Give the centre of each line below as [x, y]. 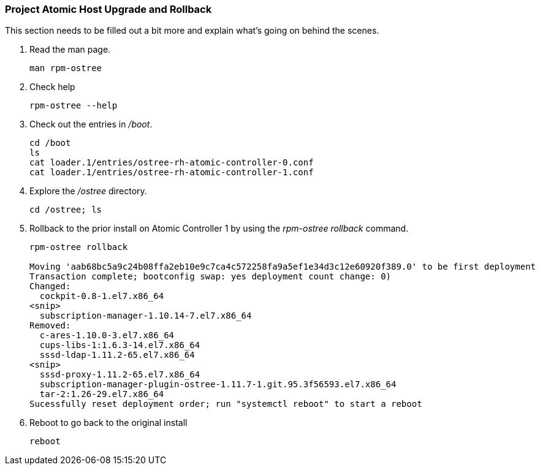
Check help [52, 87]
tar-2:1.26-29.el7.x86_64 [102, 394]
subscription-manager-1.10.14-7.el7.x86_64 [146, 316]
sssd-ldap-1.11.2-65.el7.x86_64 [117, 355]
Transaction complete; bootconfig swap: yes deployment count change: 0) [211, 277]
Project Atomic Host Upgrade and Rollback [108, 9]
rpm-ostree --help [74, 106]
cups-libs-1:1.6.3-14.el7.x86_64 [120, 345]
